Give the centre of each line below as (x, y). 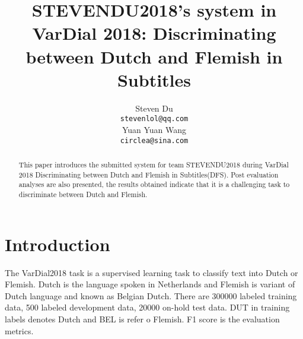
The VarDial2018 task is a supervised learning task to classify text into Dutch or (151, 272)
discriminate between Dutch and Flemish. (83, 194)
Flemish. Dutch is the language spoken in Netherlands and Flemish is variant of (150, 284)
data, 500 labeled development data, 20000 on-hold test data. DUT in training (147, 307)
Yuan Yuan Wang (154, 129)
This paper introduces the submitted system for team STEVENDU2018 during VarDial (154, 164)
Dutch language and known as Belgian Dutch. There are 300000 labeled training (151, 295)
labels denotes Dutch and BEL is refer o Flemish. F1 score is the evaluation (142, 319)
